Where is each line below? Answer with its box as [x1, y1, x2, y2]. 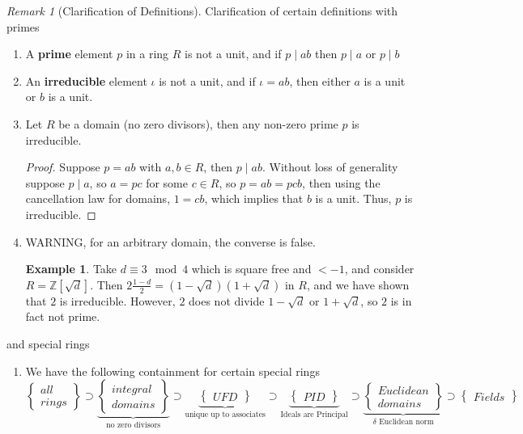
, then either [289, 72, 351, 89]
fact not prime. [25, 308, 100, 325]
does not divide [189, 292, 265, 309]
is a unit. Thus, [315, 190, 392, 207]
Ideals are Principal [280, 410, 348, 419]
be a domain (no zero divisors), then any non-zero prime [58, 115, 338, 132]
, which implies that [204, 190, 304, 207]
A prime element [25, 45, 113, 62]
